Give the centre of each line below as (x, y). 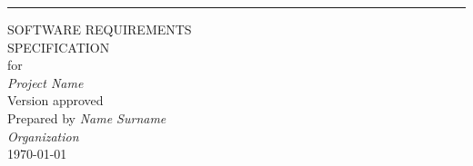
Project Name (45, 82)
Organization (43, 136)
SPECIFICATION (59, 47)
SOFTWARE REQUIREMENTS (100, 29)
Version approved (55, 100)
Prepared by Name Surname (87, 117)
